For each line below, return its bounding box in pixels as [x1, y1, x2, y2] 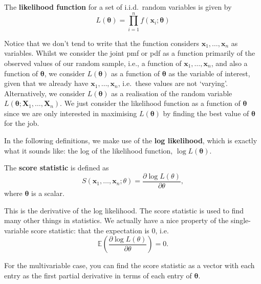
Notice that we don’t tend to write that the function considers [4, 37, 199, 48]
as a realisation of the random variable [111, 88, 232, 98]
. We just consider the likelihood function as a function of [60, 98, 241, 108]
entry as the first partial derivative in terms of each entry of [4, 270, 192, 280]
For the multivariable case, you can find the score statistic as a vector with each [4, 260, 255, 271]
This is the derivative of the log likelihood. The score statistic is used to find [4, 205, 244, 215]
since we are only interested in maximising [4, 107, 137, 118]
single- [230, 215, 251, 226]
